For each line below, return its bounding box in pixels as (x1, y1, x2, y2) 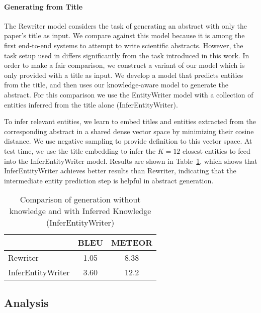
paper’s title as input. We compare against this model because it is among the (4, 30, 245, 41)
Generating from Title (4, 1, 83, 12)
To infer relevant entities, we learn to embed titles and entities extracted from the (4, 116, 256, 127)
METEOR (111, 237, 153, 249)
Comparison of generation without (20, 193, 141, 205)
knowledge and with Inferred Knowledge (9, 205, 151, 217)
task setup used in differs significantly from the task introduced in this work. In (4, 50, 249, 60)
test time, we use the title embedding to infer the (4, 145, 156, 156)
